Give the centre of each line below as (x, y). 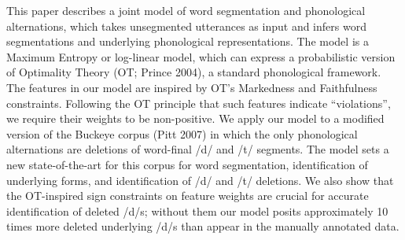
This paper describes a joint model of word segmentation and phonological (186, 10)
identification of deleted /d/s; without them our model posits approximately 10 (197, 210)
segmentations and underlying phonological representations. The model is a (188, 41)
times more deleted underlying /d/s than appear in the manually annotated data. (203, 226)
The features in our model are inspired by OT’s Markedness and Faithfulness (192, 87)
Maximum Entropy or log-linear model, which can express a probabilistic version (201, 56)
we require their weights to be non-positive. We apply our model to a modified (195, 118)
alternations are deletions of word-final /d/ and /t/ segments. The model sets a (198, 149)
